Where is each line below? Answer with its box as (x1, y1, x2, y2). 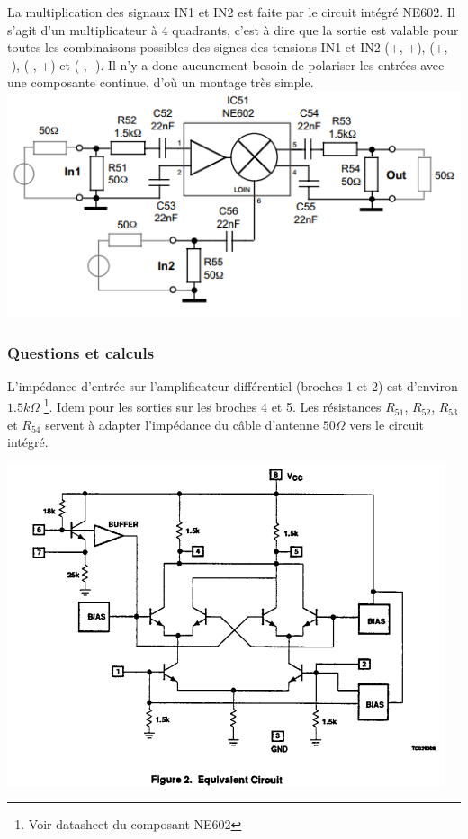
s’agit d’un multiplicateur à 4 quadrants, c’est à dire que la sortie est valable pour (7, 20, 459, 39)
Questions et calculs (7, 341, 155, 363)
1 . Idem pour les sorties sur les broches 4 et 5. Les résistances (43, 395, 382, 416)
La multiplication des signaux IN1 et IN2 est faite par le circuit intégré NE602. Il (7, 3, 455, 21)
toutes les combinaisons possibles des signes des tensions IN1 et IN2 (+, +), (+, (7, 38, 448, 57)
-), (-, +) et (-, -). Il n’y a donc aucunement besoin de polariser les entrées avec (7, 55, 445, 74)
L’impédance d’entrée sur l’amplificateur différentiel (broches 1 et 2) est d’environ (7, 376, 458, 395)
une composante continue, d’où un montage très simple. (7, 73, 314, 92)
